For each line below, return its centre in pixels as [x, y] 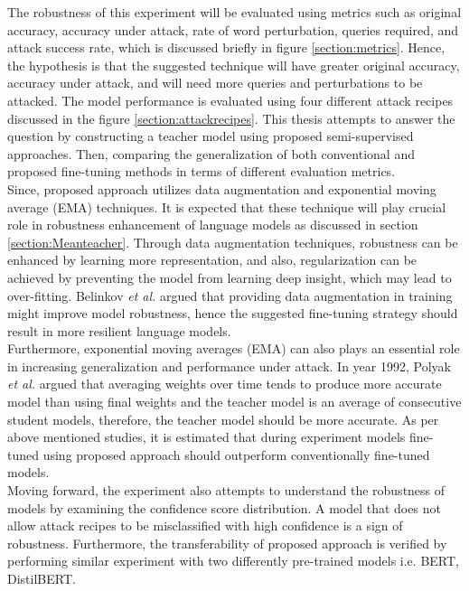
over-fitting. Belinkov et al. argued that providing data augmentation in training [230, 295]
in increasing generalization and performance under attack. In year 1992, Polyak [229, 366]
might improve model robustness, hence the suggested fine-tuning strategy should [233, 313]
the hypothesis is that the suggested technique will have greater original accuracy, [234, 65]
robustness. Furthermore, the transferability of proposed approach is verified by [227, 543]
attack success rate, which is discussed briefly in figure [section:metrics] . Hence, [226, 47]
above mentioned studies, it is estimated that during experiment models [206, 437]
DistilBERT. [42, 578]
